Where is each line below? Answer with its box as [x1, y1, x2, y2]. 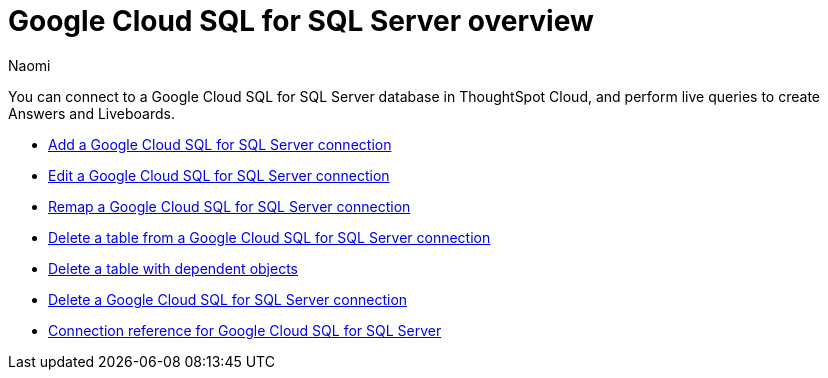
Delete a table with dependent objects [48, 259, 298, 277]
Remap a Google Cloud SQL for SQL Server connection [48, 197, 411, 215]
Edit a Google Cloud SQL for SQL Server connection [48, 166, 390, 184]
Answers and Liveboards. [8, 104, 175, 122]
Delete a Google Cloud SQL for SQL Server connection [48, 290, 408, 308]
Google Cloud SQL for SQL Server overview [8, 4, 594, 38]
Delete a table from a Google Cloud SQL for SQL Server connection [48, 228, 491, 246]
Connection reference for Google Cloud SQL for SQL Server [48, 321, 442, 339]
